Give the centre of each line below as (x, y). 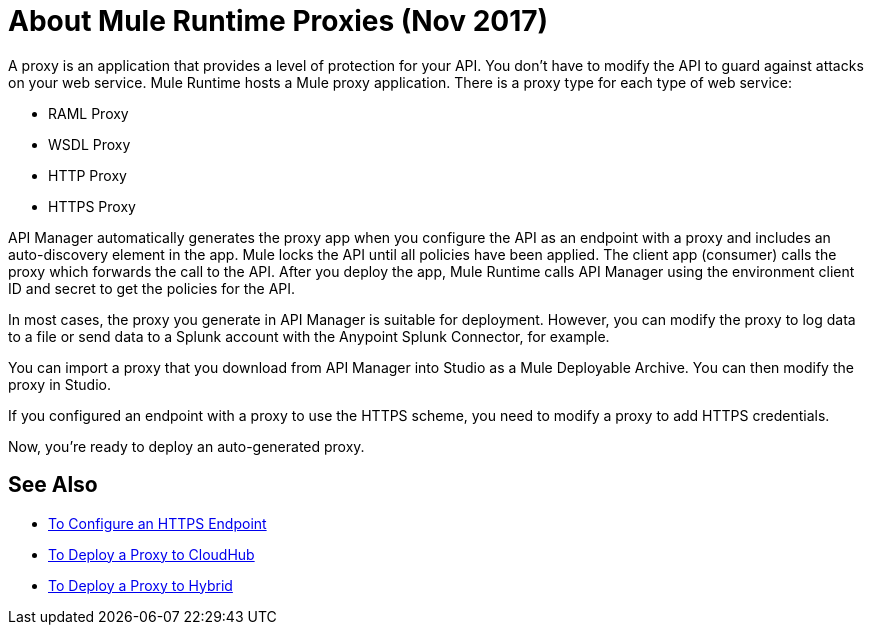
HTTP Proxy (87, 175)
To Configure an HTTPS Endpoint (157, 523)
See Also (53, 485)
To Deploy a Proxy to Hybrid (140, 585)
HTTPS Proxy (92, 206)
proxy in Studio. (59, 384)
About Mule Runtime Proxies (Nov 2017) (278, 21)
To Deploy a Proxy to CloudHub (151, 554)
